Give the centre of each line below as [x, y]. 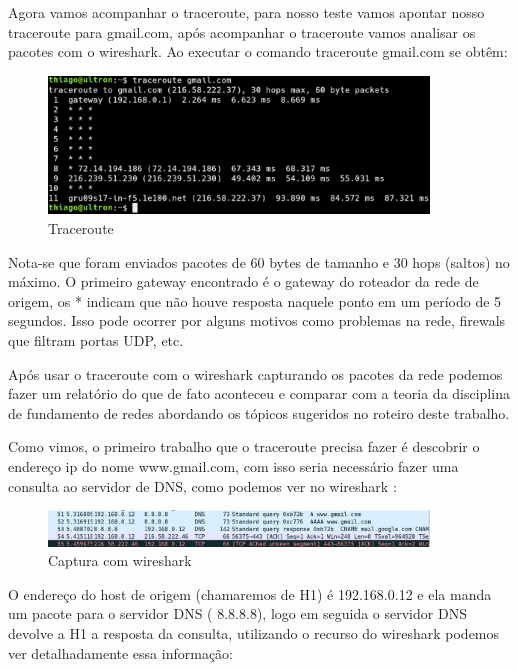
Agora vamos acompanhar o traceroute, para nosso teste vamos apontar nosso [246, 12]
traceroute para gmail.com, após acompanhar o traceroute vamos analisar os [242, 31]
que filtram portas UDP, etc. [96, 339]
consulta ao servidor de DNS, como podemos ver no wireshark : [202, 485]
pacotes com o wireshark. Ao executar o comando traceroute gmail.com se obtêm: [258, 51]
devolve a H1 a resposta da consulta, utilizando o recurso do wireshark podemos [254, 633]
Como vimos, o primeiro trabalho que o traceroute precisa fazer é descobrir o [244, 446]
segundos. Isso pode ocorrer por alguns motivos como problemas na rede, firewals [257, 320]
